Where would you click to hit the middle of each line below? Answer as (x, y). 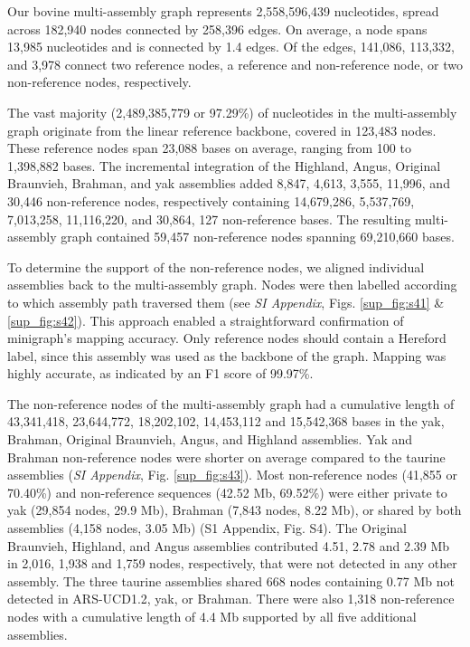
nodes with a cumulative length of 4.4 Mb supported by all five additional (212, 616)
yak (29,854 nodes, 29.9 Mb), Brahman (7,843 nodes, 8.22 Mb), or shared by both (235, 510)
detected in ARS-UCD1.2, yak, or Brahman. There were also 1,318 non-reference (231, 599)
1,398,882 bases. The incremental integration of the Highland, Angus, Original (224, 165)
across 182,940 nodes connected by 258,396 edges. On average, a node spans (217, 29)
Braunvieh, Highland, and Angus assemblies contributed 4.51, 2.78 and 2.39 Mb (229, 545)
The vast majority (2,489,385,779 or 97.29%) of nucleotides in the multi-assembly (232, 112)
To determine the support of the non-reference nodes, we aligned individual (216, 266)
